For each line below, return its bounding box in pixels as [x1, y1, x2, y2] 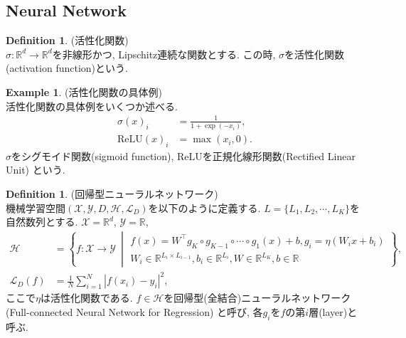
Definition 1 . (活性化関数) [6, 33, 129, 48]
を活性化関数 [284, 46, 345, 61]
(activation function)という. [6, 60, 128, 75]
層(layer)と [309, 304, 358, 319]
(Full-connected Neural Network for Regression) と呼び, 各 [6, 304, 263, 319]
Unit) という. [6, 162, 65, 177]
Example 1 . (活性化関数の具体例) [6, 84, 162, 99]
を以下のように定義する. [148, 200, 261, 215]
